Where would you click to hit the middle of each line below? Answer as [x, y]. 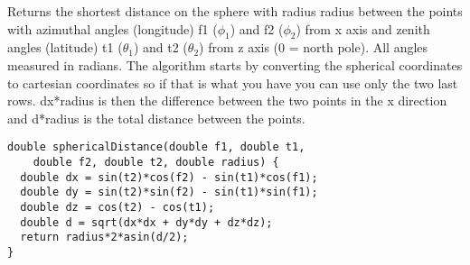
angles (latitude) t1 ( [65, 47]
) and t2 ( [160, 47]
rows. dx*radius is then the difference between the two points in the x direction [227, 101]
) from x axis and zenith [363, 28]
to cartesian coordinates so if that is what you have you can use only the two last [233, 82]
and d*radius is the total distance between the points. [156, 118]
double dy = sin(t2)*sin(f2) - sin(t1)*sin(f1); [169, 192]
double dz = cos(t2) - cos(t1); [117, 207]
